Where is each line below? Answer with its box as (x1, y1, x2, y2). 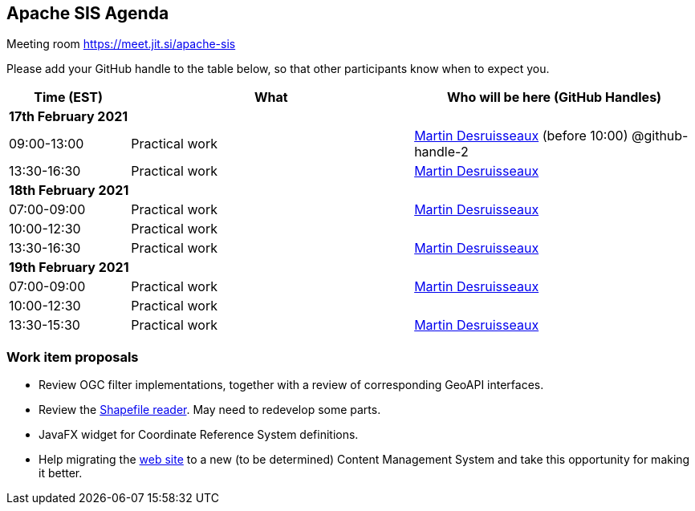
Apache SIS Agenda (6, 3, 169, 23)
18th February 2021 (9, 182, 129, 199)
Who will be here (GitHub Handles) (447, 89, 662, 106)
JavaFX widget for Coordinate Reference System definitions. (39, 428, 359, 442)
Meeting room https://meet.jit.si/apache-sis (6, 37, 236, 51)
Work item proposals (6, 348, 139, 365)
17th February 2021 (9, 108, 128, 125)
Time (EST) (34, 89, 104, 106)
